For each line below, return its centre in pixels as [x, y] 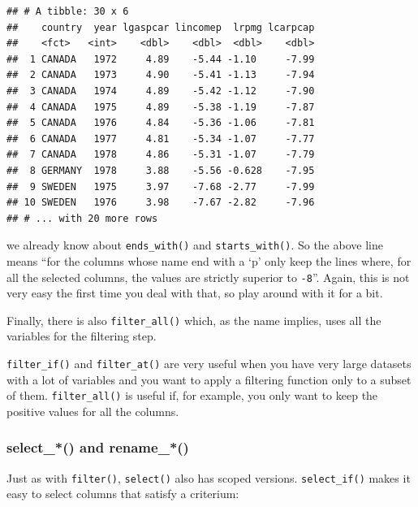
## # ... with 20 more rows [82, 218]
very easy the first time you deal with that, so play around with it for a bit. [195, 293]
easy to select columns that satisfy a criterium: [123, 494]
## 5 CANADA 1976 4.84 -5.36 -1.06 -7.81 [161, 123]
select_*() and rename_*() [98, 447]
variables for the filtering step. [82, 336]
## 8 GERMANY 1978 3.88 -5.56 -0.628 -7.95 [161, 170]
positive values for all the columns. [93, 411]
